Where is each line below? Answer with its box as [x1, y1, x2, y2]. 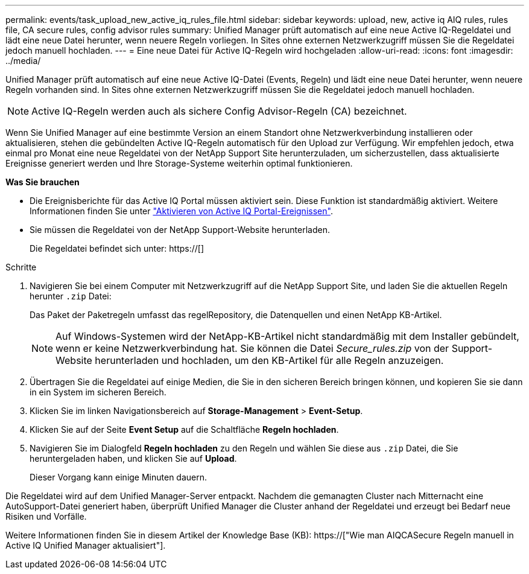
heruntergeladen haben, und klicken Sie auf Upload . [30, 453, 237, 464]
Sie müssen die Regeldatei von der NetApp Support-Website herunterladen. [30, 225, 330, 235]
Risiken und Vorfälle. [5, 511, 87, 521]
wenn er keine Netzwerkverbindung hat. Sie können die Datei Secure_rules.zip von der [55, 342, 449, 354]
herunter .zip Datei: [30, 291, 112, 301]
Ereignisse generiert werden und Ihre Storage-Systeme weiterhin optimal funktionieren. [5, 158, 353, 168]
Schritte [5, 262, 37, 272]
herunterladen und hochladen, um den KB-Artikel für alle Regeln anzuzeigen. [95, 354, 444, 366]
